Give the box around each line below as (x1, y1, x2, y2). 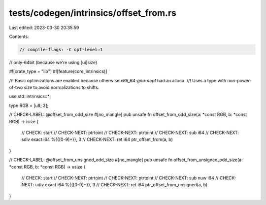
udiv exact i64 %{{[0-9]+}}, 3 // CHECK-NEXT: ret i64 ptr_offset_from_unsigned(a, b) (35, 182, 208, 188)
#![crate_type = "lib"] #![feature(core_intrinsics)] (9, 68, 107, 74)
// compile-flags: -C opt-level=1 (19, 47, 103, 52)
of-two (9, 84, 23, 91)
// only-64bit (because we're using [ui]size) (9, 59, 98, 65)
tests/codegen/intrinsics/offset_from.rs (9, 7, 177, 18)
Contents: (9, 34, 29, 39)
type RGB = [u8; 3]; (9, 102, 49, 108)
